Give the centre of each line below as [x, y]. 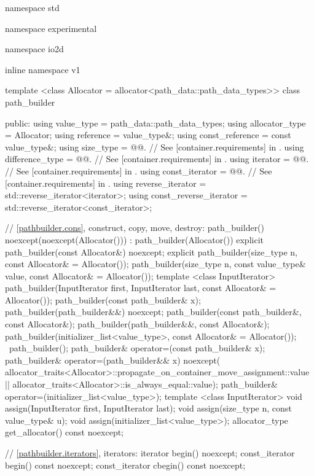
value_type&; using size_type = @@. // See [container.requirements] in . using [155, 146]
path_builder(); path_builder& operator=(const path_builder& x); [137, 348]
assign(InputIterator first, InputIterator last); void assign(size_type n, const [148, 408]
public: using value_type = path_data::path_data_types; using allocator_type [155, 123]
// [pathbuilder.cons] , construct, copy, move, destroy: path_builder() [135, 228]
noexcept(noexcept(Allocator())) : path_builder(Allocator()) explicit [134, 239]
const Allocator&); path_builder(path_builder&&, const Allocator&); [137, 324]
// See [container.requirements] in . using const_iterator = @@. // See [139, 170]
